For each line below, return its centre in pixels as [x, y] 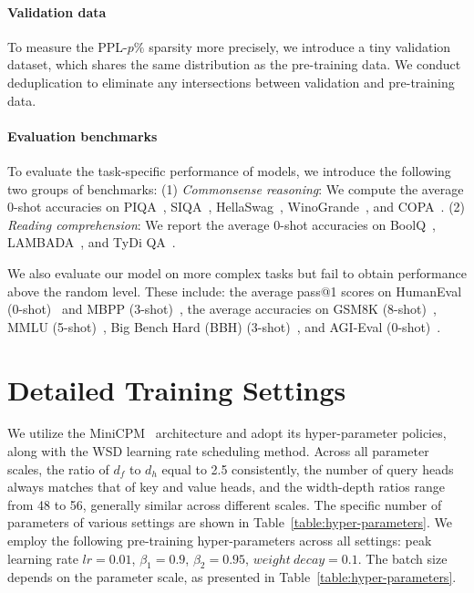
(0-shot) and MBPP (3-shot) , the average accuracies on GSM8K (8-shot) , [222, 309]
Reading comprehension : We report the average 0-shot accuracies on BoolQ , [222, 224]
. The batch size [402, 558]
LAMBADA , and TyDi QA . [92, 242]
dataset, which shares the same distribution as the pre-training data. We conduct [234, 64]
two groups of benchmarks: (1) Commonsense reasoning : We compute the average [236, 188]
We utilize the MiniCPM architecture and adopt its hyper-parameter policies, [227, 433]
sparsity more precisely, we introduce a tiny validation [300, 46]
